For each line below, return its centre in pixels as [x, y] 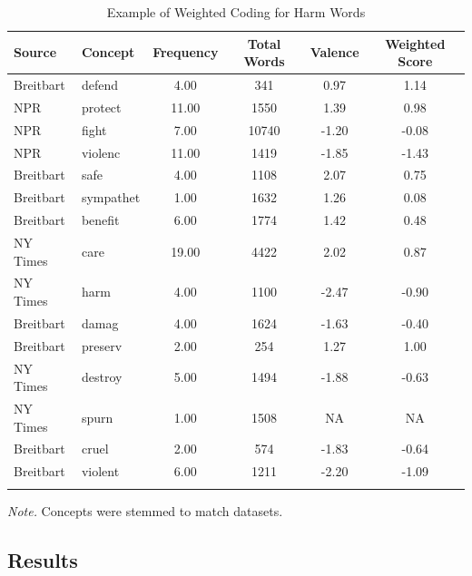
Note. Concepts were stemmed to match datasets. [145, 510]
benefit [100, 220]
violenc [101, 152]
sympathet [111, 197]
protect [101, 107]
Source [35, 52]
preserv [102, 345]
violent [100, 471]
